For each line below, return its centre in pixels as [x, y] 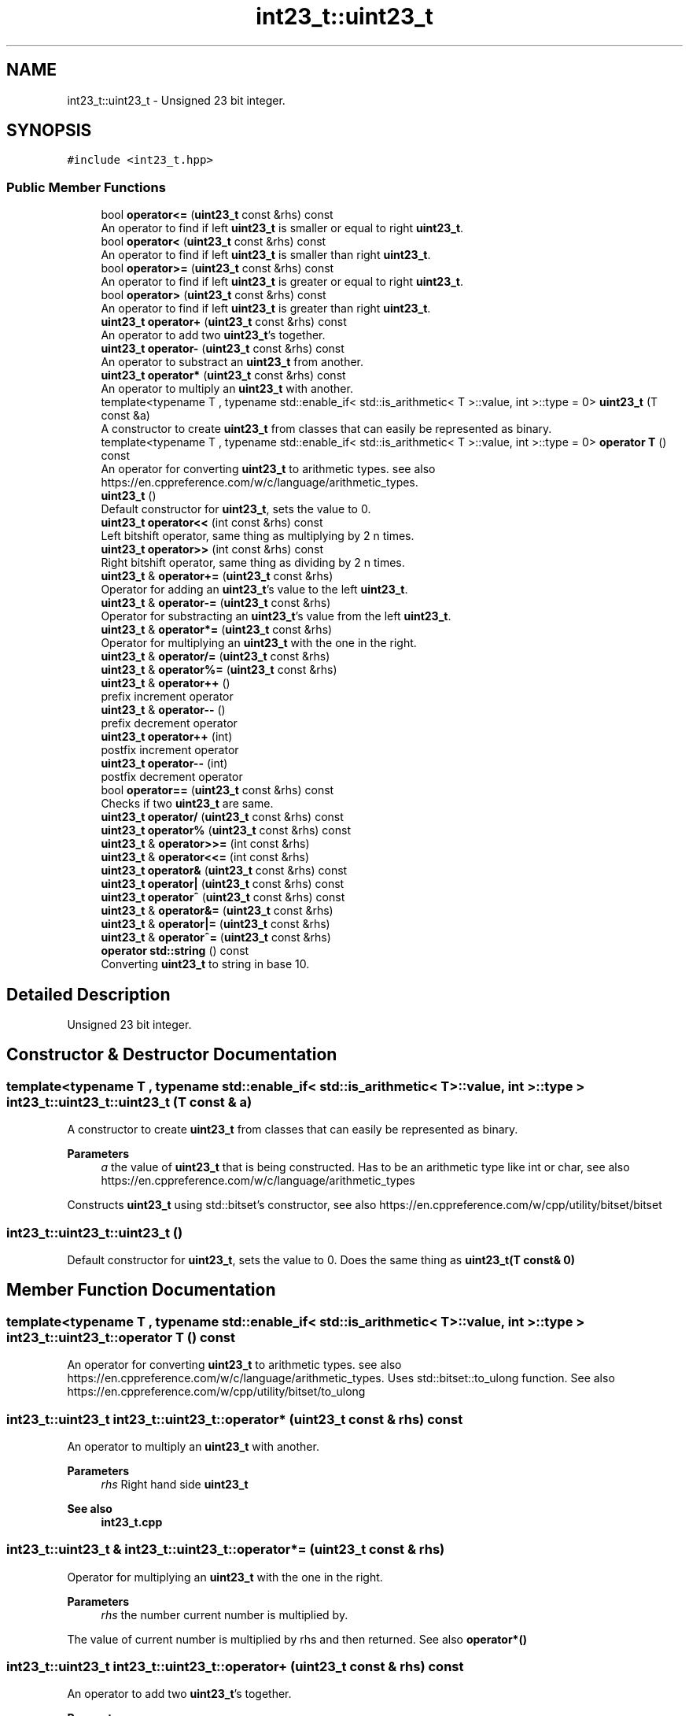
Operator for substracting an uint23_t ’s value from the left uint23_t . [276, 616]
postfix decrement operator [172, 777]
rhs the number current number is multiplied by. [225, 1614]
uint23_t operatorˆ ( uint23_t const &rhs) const [223, 897]
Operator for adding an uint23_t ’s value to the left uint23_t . [254, 590]
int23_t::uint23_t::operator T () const [121, 1337]
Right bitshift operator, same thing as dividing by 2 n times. [253, 563]
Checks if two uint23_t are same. [187, 804]
